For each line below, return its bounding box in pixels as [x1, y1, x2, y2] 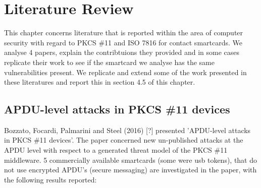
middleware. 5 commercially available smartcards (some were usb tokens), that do [4, 154, 257, 165]
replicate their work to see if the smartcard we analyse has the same [4, 56, 215, 67]
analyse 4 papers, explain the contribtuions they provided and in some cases [4, 47, 240, 57]
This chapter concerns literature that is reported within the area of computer [4, 27, 243, 38]
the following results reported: [4, 174, 97, 184]
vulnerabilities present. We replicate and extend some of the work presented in [4, 67, 247, 77]
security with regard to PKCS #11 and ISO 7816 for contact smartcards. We [4, 37, 242, 47]
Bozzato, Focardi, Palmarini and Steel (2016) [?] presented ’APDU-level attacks [4, 124, 251, 135]
